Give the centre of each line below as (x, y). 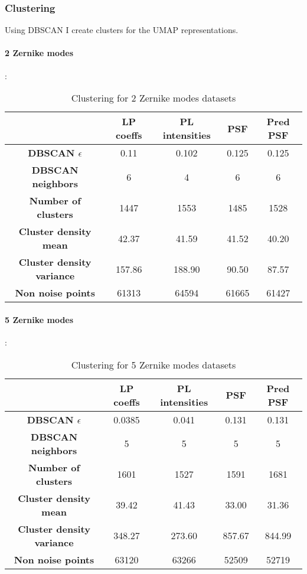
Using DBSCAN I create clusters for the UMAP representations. (122, 30)
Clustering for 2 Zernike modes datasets (153, 98)
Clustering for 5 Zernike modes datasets (153, 364)
